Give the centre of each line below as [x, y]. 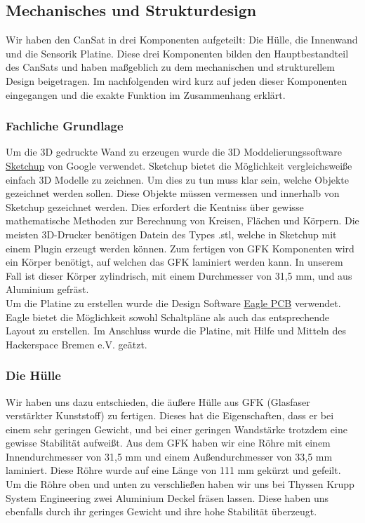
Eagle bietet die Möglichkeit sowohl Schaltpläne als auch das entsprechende [167, 317]
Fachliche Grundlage [65, 126]
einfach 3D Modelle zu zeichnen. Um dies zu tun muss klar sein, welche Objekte [177, 179]
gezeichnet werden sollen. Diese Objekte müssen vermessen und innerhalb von [173, 193]
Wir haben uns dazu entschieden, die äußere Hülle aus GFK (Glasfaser [158, 401]
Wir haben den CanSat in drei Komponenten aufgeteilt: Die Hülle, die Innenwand [182, 40]
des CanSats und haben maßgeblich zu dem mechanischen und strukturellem [170, 67]
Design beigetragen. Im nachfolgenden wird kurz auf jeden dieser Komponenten [177, 80]
